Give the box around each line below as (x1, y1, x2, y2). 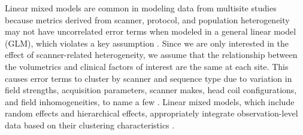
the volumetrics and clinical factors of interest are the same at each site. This (5, 60, 289, 72)
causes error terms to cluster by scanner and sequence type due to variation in (5, 72, 292, 84)
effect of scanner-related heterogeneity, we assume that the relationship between (5, 48, 298, 61)
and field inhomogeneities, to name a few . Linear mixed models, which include (5, 95, 295, 108)
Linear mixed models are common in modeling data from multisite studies (5, 2, 277, 14)
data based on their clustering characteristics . (5, 118, 175, 131)
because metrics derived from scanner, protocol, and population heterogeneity (5, 13, 290, 26)
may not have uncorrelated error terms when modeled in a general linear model (5, 25, 296, 38)
